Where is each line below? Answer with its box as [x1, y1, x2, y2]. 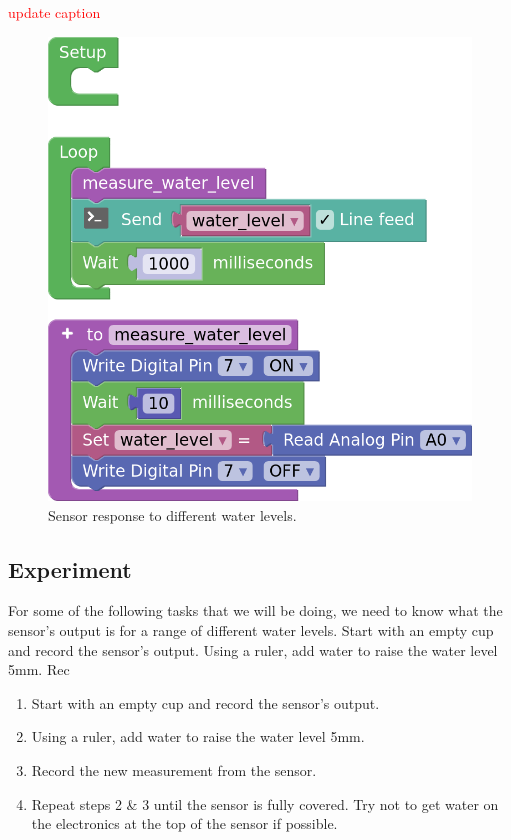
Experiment [8, 553, 132, 584]
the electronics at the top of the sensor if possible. [31, 813, 338, 834]
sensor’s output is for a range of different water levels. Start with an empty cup [8, 620, 494, 641]
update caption [8, 2, 101, 22]
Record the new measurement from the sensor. [31, 760, 317, 780]
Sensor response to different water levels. [48, 504, 297, 525]
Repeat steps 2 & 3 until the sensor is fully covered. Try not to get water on [31, 793, 499, 814]
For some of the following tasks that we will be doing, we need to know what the [8, 600, 503, 621]
